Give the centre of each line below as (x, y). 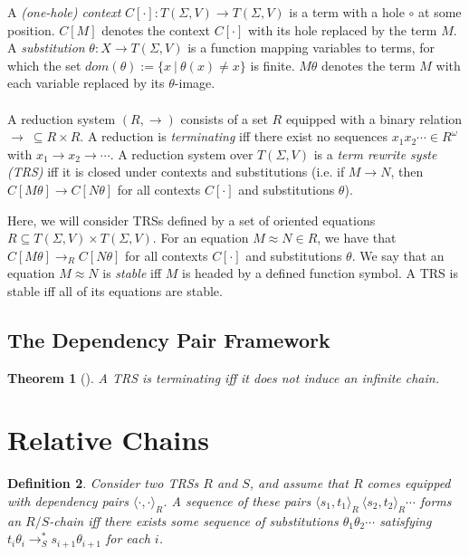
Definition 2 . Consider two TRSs (103, 483)
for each (128, 538)
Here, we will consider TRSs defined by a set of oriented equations (191, 220)
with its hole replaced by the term (342, 29)
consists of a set (224, 118)
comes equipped (409, 483)
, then (407, 172)
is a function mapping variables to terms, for (311, 48)
